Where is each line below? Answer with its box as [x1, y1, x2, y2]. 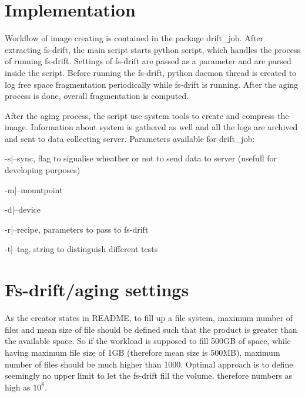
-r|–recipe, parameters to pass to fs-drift [5, 223, 149, 235]
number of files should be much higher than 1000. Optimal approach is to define [5, 358, 293, 370]
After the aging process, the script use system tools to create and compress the [5, 109, 289, 121]
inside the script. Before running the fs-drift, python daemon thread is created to [5, 66, 297, 78]
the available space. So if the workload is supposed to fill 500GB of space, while [5, 335, 291, 347]
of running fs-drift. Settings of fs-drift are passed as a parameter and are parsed [5, 55, 291, 67]
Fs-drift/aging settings [5, 277, 189, 302]
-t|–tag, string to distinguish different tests [5, 243, 158, 255]
